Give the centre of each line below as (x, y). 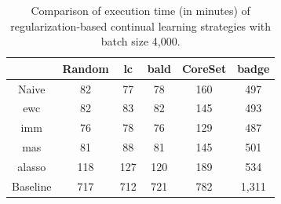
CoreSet (204, 68)
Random (86, 68)
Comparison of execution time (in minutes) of (140, 10)
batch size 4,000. (140, 41)
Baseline (32, 186)
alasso (32, 166)
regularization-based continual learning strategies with (141, 25)
